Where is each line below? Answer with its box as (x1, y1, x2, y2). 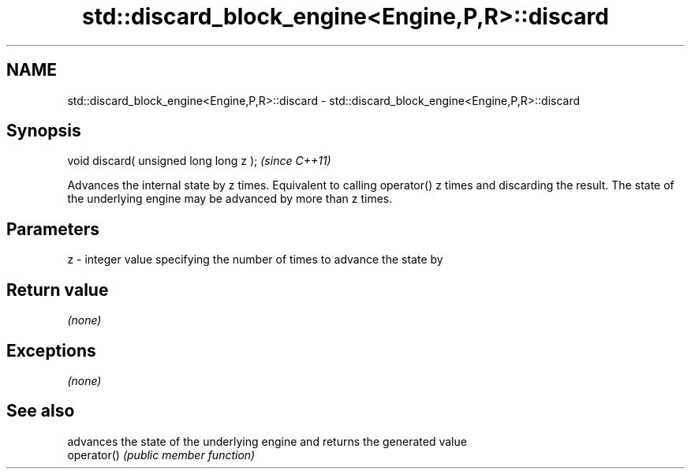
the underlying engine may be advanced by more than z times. (67, 192, 393, 206)
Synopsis (6, 121, 81, 141)
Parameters (6, 219, 99, 239)
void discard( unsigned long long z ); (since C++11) (67, 154, 331, 168)
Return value (6, 279, 109, 300)
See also (6, 401, 75, 421)
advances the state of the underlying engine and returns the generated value (67, 434, 467, 448)
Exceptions (6, 340, 96, 361)
